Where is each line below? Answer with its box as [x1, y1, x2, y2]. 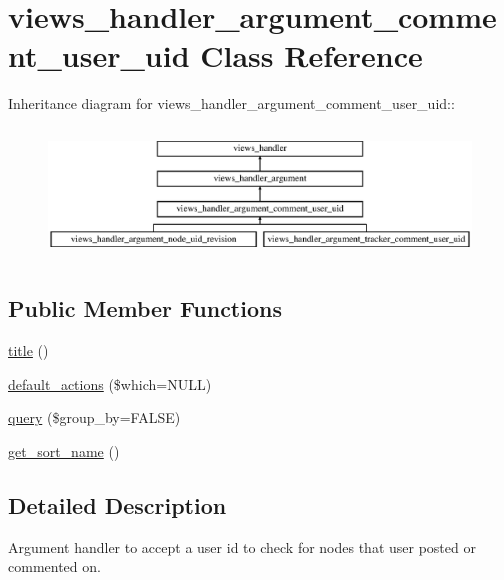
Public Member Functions [8, 293, 282, 324]
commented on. [8, 556, 101, 577]
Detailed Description [8, 489, 227, 520]
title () [8, 339, 49, 360]
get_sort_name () [8, 440, 120, 461]
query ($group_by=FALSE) [8, 407, 181, 428]
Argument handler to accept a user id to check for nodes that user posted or [8, 536, 476, 557]
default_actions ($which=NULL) [8, 373, 212, 394]
